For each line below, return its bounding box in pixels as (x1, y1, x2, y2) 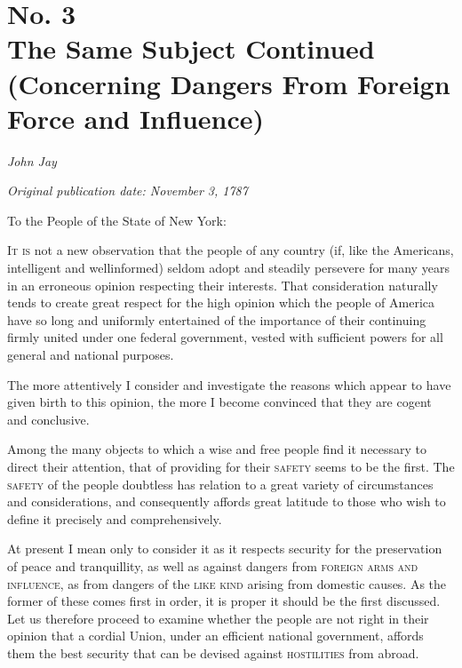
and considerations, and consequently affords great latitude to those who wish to (7, 492, 446, 511)
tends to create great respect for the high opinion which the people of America (7, 293, 434, 312)
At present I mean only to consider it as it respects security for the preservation (7, 539, 442, 558)
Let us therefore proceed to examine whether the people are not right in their (7, 608, 429, 627)
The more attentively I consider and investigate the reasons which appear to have (7, 375, 451, 394)
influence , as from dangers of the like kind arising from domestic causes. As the (7, 574, 447, 592)
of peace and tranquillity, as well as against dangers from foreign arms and (7, 556, 418, 575)
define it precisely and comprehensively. (7, 509, 222, 528)
